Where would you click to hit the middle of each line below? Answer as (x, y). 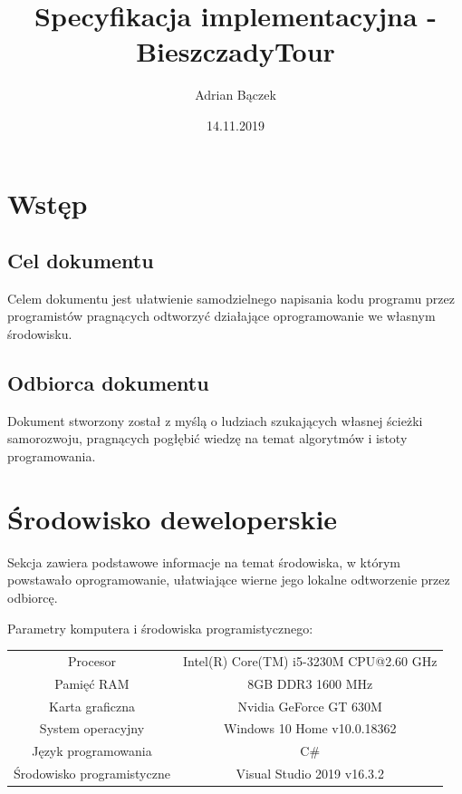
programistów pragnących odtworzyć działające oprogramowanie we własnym (221, 316)
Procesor (92, 660)
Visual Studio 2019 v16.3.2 (310, 774)
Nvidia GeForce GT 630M (310, 706)
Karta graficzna (91, 706)
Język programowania (92, 751)
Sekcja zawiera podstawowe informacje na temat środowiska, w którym (204, 562)
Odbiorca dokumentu (108, 383)
